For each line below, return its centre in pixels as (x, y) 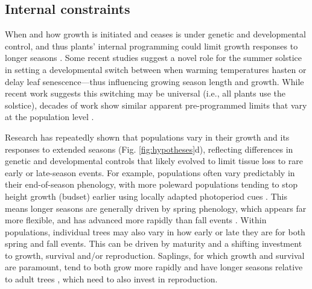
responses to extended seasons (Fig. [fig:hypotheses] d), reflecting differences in (149, 149)
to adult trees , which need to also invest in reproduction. (111, 279)
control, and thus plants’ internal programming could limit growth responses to (151, 46)
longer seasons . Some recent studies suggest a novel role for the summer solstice (154, 58)
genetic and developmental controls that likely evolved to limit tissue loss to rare (154, 161)
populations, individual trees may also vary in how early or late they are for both (155, 231)
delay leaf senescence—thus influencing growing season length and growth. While (154, 81)
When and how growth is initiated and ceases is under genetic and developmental (155, 34)
